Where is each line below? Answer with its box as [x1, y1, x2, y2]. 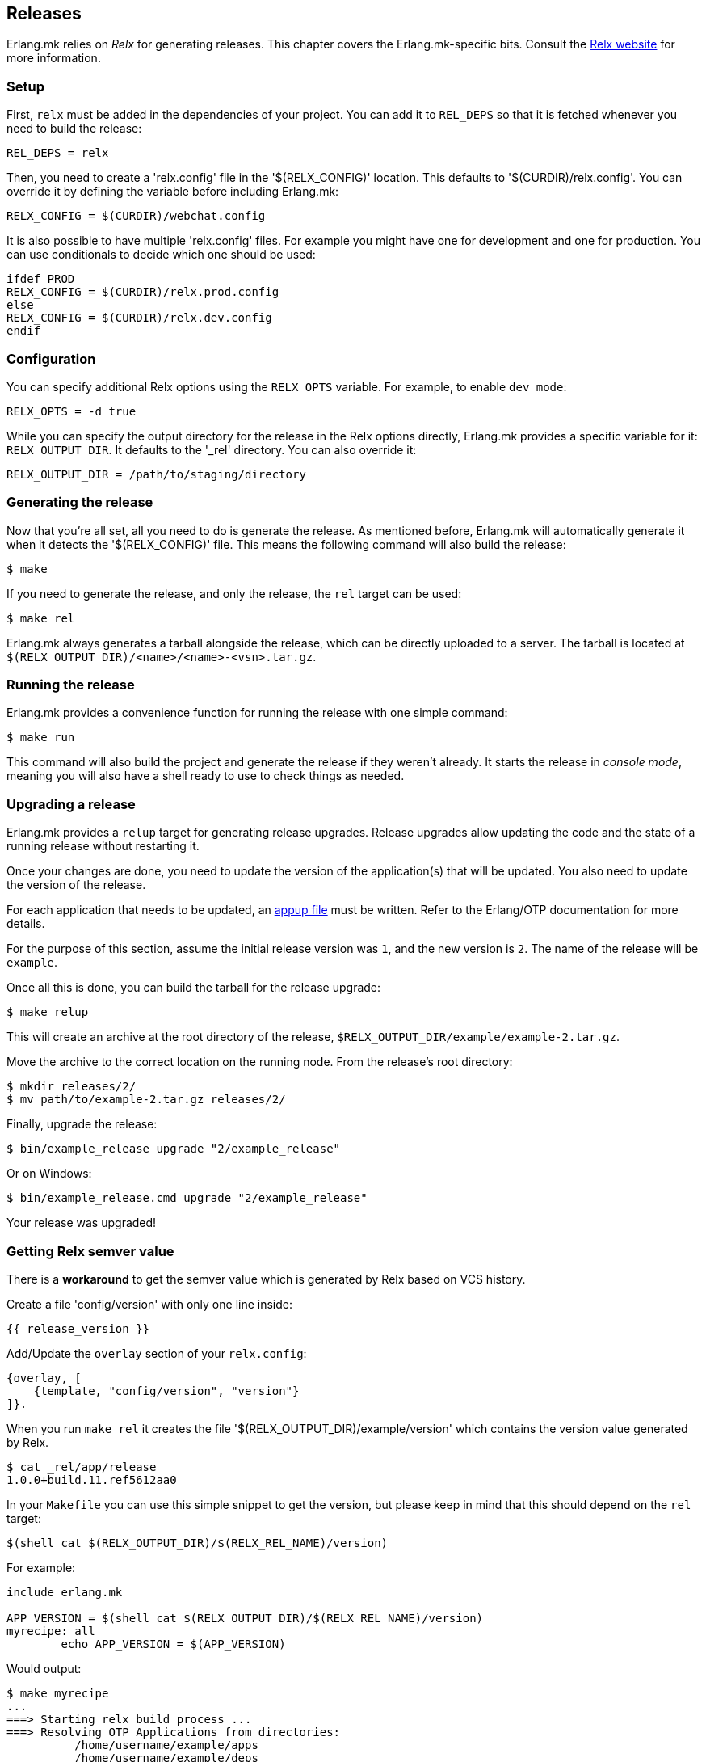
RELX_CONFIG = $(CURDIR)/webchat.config [6, 209, 266, 223]
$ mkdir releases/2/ [6, 1080, 137, 1094]
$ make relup [6, 1005, 89, 1019]
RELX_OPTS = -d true [6, 404, 137, 418]
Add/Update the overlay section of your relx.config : [6, 1346, 307, 1360]
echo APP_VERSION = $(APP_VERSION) [61, 1637, 286, 1650]
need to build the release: [6, 121, 142, 136]
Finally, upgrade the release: [6, 1117, 158, 1132]
